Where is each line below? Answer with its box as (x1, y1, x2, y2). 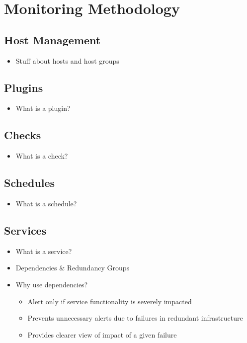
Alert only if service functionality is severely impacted (27, 296, 192, 306)
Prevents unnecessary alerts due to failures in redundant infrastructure (27, 313, 243, 323)
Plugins (4, 80, 43, 95)
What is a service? (15, 246, 72, 256)
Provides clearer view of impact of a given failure (27, 329, 177, 340)
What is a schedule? (15, 198, 77, 208)
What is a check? (15, 151, 68, 161)
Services (4, 222, 47, 238)
